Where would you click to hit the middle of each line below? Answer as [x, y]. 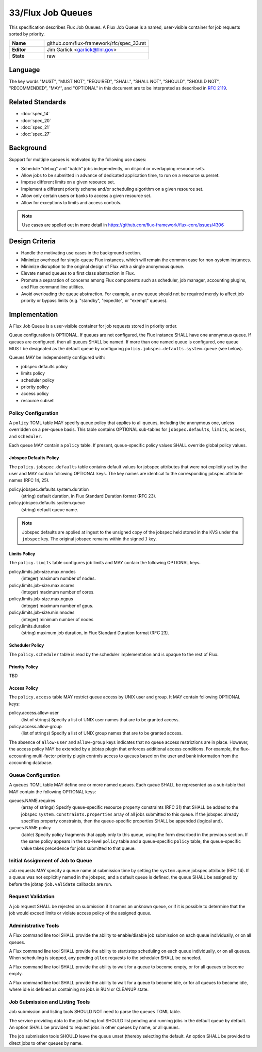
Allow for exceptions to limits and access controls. [71, 202]
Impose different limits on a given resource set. [68, 182]
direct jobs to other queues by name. [46, 1043]
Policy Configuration [34, 413]
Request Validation [32, 896]
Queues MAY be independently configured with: [57, 357]
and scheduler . [25, 436]
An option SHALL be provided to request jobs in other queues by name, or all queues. [94, 1027]
